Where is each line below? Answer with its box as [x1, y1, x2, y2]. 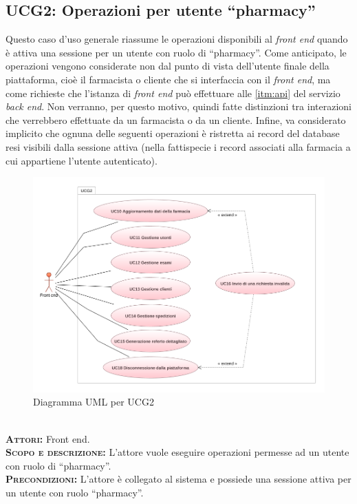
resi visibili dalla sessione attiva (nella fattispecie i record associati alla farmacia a [6, 139, 351, 154]
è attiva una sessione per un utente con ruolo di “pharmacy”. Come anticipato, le [6, 45, 347, 59]
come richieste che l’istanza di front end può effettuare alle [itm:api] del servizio [6, 85, 340, 100]
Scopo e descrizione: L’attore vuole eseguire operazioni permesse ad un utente [6, 445, 349, 459]
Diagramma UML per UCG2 [33, 395, 154, 409]
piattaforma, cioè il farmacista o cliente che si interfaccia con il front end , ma [6, 72, 331, 86]
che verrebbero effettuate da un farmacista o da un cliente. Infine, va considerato [6, 112, 346, 127]
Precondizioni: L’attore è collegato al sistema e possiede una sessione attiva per [6, 472, 351, 486]
